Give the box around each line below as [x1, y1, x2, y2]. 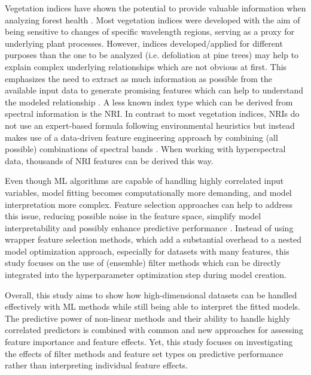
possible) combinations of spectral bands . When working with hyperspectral [5, 143, 286, 155]
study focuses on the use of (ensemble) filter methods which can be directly [5, 256, 281, 269]
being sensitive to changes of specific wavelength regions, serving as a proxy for [5, 25, 295, 38]
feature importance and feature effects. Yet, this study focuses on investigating [5, 335, 293, 348]
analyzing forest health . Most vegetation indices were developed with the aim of [5, 13, 300, 26]
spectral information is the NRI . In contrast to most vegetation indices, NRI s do [5, 107, 300, 120]
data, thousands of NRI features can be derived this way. [5, 154, 214, 167]
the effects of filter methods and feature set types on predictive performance [5, 347, 283, 359]
